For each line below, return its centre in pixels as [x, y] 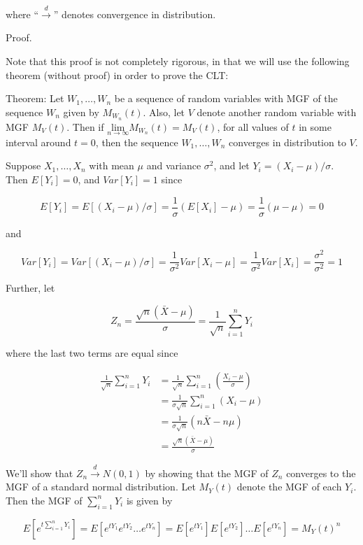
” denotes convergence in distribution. [135, 14]
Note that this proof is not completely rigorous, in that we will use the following [178, 61]
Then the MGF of [44, 500]
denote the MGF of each [289, 487]
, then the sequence [137, 142]
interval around [38, 142]
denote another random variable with [277, 112]
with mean [112, 165]
